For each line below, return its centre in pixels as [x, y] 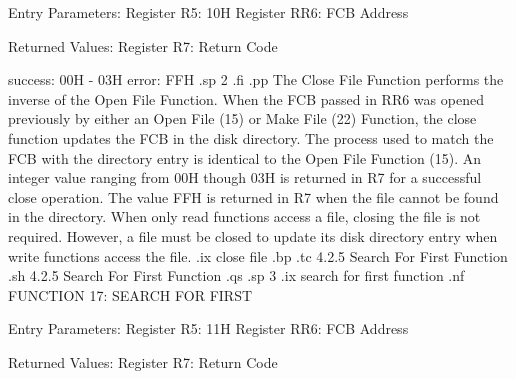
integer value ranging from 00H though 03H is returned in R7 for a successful [245, 177]
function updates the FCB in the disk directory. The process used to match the [251, 137]
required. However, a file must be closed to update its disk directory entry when [253, 235]
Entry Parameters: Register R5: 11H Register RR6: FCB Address [208, 328]
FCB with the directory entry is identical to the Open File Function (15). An [245, 157]
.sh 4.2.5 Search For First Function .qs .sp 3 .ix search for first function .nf [236, 275]
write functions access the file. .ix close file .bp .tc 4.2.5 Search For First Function [258, 255]
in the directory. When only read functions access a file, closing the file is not [244, 216]
